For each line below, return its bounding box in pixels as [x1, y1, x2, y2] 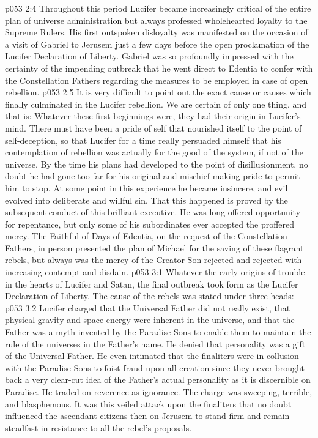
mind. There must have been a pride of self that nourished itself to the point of [5, 121, 302, 134]
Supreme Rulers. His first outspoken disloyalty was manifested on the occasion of [5, 26, 308, 39]
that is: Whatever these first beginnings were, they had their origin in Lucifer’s [5, 109, 301, 122]
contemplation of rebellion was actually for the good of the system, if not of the [5, 146, 303, 158]
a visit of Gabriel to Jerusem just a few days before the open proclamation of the [5, 37, 309, 50]
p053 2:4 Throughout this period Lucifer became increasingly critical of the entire [5, 2, 311, 14]
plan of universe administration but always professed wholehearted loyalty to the [5, 13, 308, 26]
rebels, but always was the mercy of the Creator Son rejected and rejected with [5, 253, 302, 266]
